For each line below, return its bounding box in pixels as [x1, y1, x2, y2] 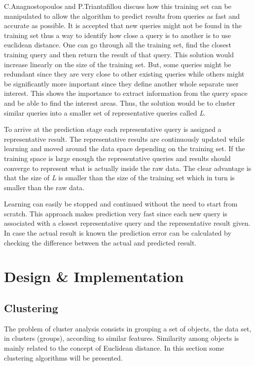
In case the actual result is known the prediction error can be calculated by [4, 228, 231, 238]
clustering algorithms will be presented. [4, 352, 123, 363]
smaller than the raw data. [4, 182, 85, 192]
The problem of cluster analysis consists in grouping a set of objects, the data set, [4, 323, 252, 333]
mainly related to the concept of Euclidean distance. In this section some [4, 343, 224, 353]
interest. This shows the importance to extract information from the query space [4, 88, 248, 98]
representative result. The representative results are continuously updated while [4, 133, 245, 144]
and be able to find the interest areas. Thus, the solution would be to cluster [4, 97, 236, 108]
